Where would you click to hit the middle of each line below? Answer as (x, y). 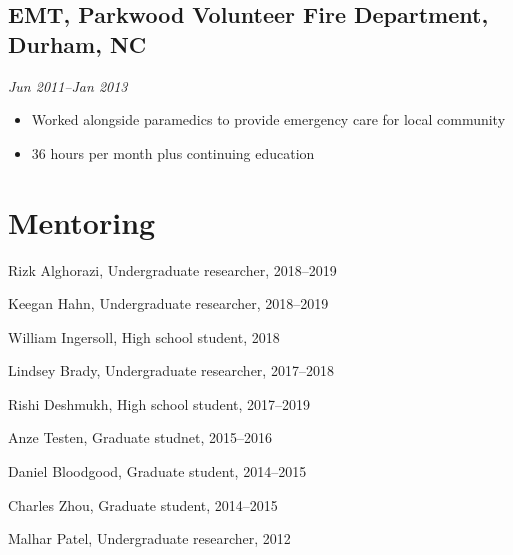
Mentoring (82, 221)
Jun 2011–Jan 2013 (68, 85)
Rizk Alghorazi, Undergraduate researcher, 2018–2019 (172, 269)
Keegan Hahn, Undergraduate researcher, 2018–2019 (168, 303)
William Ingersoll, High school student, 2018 (144, 336)
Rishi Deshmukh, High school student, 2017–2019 (159, 403)
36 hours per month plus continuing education (173, 152)
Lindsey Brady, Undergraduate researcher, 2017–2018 (171, 370)
